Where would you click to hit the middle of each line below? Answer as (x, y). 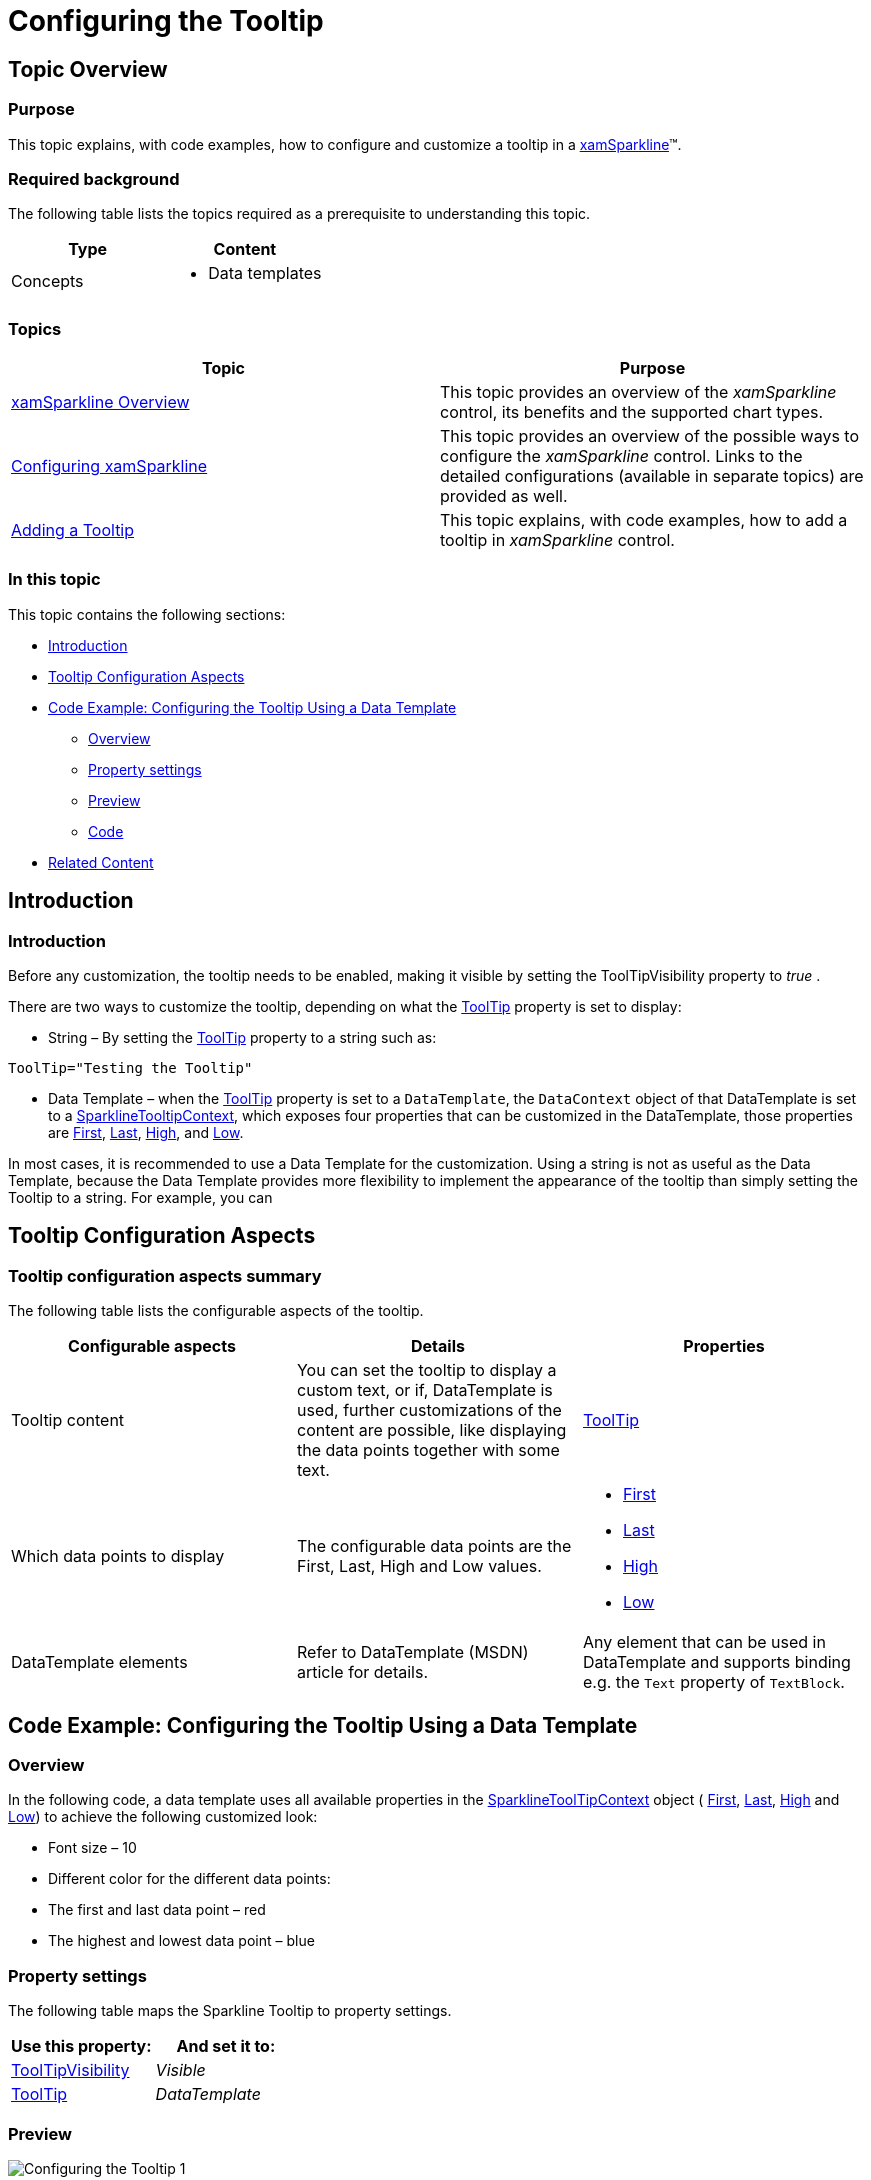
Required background (94, 178)
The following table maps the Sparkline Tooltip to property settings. (230, 2011)
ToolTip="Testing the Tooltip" (130, 1068)
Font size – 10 (92, 1848)
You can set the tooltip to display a (426, 1370)
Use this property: (81, 2046)
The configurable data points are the (434, 1546)
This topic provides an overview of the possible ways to (650, 436)
